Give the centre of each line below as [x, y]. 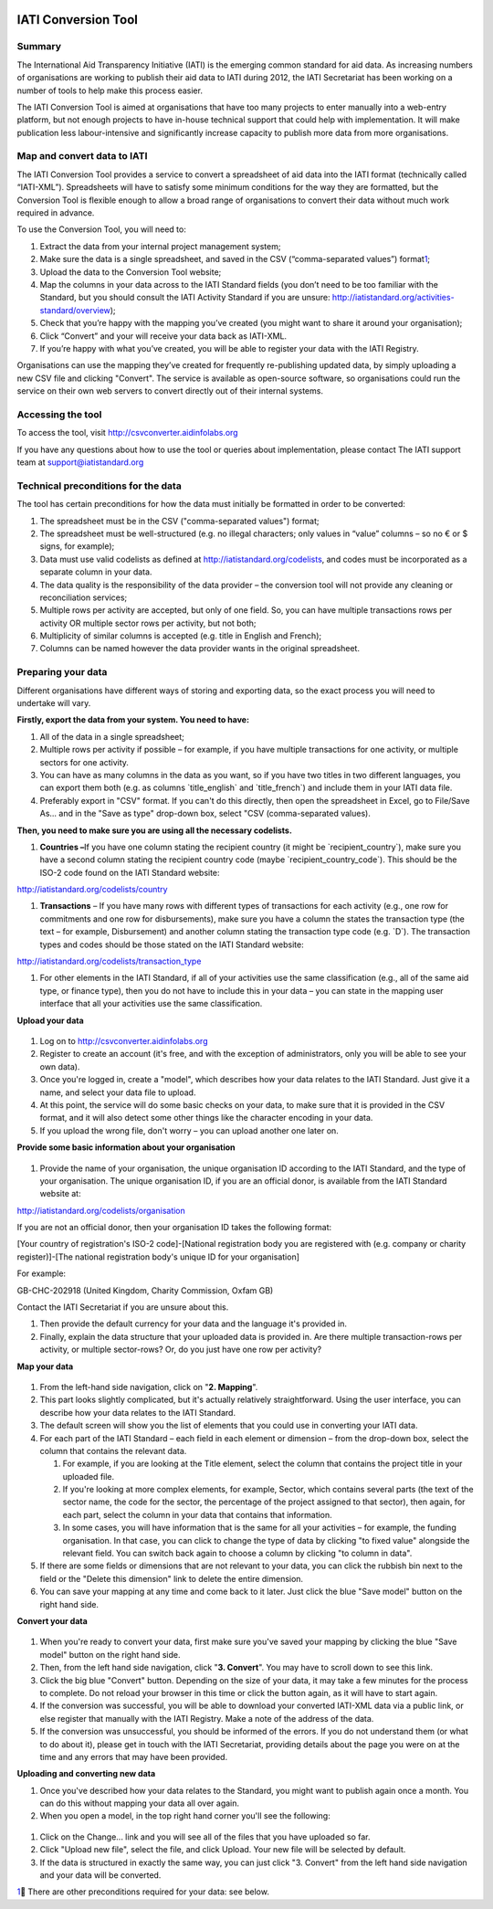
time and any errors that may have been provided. [134, 1756]
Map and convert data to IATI [82, 156]
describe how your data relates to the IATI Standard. [138, 1412]
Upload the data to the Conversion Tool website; [131, 272]
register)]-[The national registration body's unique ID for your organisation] [158, 1257]
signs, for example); [77, 546]
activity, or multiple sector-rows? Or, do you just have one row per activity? [181, 1350]
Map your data [45, 1366]
